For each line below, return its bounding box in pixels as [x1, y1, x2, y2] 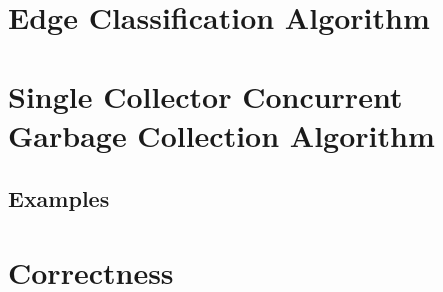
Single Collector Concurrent [8, 75, 403, 116]
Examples [8, 183, 110, 214]
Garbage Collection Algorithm [8, 114, 435, 155]
